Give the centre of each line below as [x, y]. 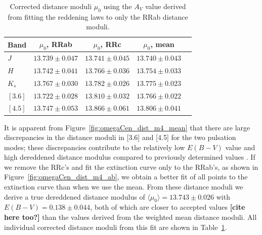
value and [240, 147]
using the [118, 6]
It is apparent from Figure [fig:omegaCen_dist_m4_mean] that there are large [127, 127]
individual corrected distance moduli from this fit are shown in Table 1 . [116, 227]
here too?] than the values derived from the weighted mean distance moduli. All [130, 217]
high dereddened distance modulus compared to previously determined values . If [130, 157]
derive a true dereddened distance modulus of [75, 196]
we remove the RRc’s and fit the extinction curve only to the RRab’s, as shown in [131, 167]
